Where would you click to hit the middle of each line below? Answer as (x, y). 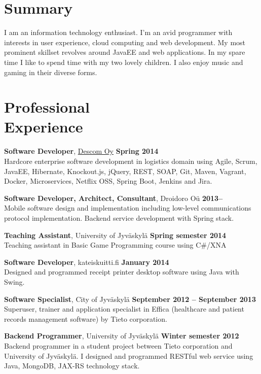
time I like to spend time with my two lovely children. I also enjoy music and (124, 62)
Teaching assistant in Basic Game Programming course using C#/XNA (115, 245)
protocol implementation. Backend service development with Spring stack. (119, 217)
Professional (47, 107)
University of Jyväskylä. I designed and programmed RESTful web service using (129, 355)
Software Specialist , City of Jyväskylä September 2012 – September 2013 (130, 299)
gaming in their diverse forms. (51, 72)
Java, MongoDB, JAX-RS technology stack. (72, 366)
